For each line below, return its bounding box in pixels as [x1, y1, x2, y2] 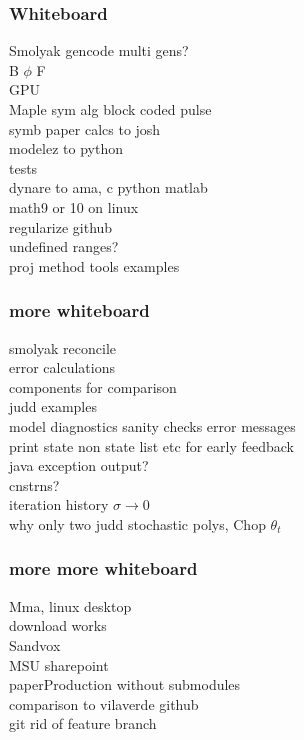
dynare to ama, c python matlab [9, 177, 208, 198]
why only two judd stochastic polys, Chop [9, 513, 266, 534]
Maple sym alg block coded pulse [9, 99, 212, 119]
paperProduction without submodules [9, 674, 241, 695]
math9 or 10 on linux [9, 196, 139, 217]
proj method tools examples [9, 255, 180, 276]
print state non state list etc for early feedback [9, 435, 294, 456]
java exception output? [9, 455, 149, 476]
